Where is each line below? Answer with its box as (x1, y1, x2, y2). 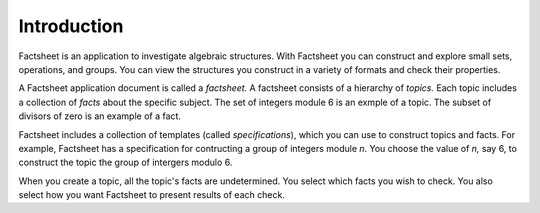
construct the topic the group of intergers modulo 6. (18, 156, 233, 169)
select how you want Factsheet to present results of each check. (18, 189, 285, 201)
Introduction (18, 15, 124, 37)
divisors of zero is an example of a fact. (18, 110, 182, 122)
